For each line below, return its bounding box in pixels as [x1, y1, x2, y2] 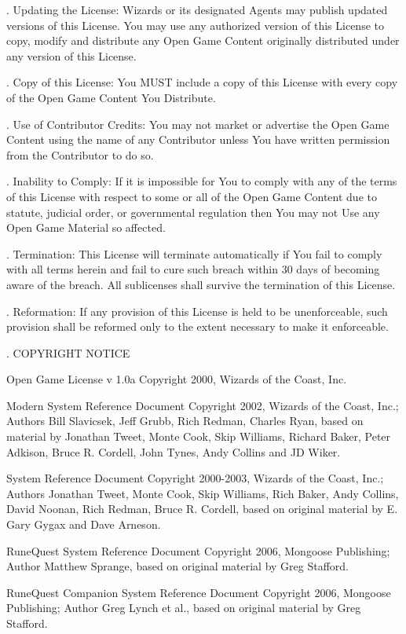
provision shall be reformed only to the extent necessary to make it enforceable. [6, 318, 389, 335]
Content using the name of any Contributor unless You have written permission [6, 131, 390, 148]
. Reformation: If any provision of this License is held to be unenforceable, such [6, 302, 388, 319]
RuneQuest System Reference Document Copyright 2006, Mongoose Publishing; [6, 542, 390, 559]
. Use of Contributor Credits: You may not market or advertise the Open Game [6, 115, 390, 132]
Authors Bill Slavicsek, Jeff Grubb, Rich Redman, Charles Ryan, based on [6, 412, 364, 429]
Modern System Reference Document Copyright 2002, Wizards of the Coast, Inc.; [6, 397, 399, 413]
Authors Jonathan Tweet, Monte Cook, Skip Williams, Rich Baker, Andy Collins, [6, 485, 399, 501]
